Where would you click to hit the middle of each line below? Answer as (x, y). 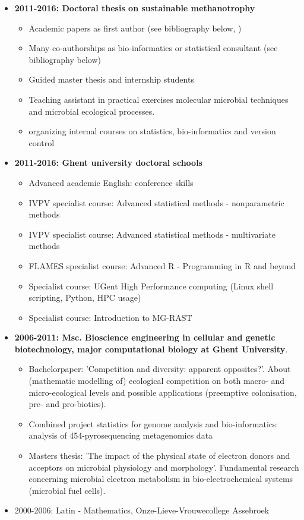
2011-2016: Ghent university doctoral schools (108, 163)
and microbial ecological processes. (92, 111)
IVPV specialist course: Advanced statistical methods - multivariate (152, 234)
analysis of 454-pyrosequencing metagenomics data (121, 435)
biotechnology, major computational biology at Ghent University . (151, 349)
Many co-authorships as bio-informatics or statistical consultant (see (153, 48)
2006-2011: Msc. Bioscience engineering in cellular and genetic (145, 337)
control (42, 142)
